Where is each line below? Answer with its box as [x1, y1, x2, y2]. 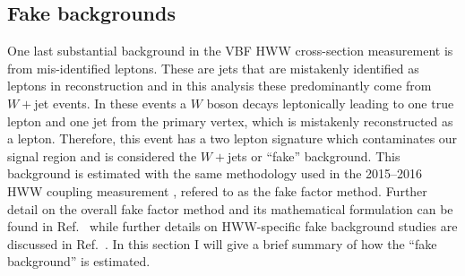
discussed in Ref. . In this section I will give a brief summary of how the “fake [7, 234, 437, 253]
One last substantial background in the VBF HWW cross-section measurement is [7, 41, 453, 60]
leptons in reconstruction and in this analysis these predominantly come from [7, 76, 432, 95]
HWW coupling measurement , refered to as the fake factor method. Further [7, 181, 427, 200]
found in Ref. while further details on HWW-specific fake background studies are [7, 217, 458, 236]
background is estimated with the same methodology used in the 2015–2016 [7, 164, 423, 183]
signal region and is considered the [7, 146, 197, 165]
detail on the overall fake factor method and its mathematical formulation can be [7, 199, 453, 218]
